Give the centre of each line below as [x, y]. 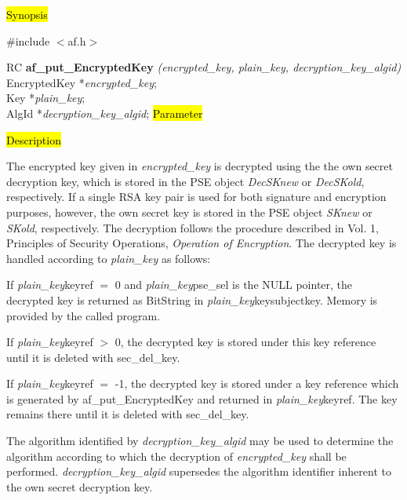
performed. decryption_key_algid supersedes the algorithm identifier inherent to [199, 471]
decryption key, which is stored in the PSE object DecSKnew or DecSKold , [185, 181]
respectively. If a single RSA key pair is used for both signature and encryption [196, 197]
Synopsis [27, 14]
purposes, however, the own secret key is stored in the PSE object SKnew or [189, 212]
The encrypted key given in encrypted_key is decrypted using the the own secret [200, 166]
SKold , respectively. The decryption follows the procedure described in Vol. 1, [193, 227]
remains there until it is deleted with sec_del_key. [128, 414]
